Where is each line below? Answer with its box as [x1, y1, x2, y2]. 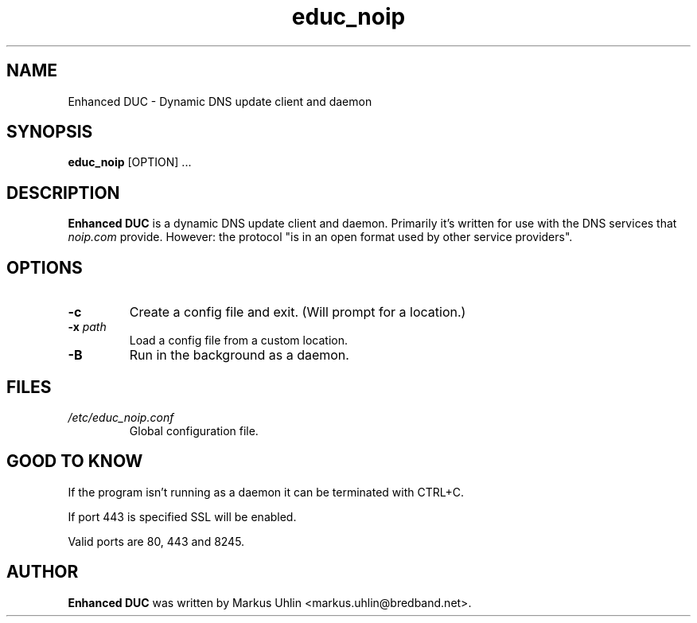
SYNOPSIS [6, 122, 93, 142]
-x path [68, 320, 107, 334]
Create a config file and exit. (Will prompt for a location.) [129, 304, 466, 321]
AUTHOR [6, 562, 79, 582]
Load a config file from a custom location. [129, 333, 348, 348]
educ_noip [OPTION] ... [68, 155, 192, 169]
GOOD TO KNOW [6, 451, 143, 472]
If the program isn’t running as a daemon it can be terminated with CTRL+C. [68, 485, 464, 499]
